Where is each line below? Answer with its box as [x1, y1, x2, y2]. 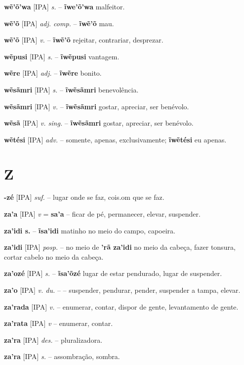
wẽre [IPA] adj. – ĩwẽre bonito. [4, 68, 102, 78]
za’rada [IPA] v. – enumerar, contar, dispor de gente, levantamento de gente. [4, 301, 239, 312]
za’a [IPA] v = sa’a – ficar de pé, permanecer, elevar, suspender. [4, 209, 201, 219]
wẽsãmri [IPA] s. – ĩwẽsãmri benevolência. [4, 84, 139, 94]
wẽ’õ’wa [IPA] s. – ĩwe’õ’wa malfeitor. [4, 1, 125, 11]
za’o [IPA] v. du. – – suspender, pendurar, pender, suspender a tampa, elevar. [4, 285, 241, 295]
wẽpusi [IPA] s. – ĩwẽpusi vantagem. [4, 51, 120, 61]
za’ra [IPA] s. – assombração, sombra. [4, 351, 120, 362]
